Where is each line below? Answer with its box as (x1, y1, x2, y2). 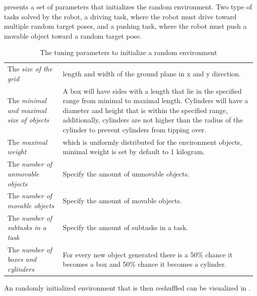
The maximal (7, 136, 47, 147)
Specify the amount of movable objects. (63, 195, 182, 206)
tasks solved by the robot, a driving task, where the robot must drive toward (4, 11, 237, 21)
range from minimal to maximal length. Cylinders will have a (63, 95, 249, 106)
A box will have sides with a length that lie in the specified (63, 85, 242, 96)
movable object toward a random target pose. (4, 30, 142, 41)
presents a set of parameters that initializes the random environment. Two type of (4, 1, 252, 11)
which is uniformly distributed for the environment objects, (63, 136, 242, 147)
